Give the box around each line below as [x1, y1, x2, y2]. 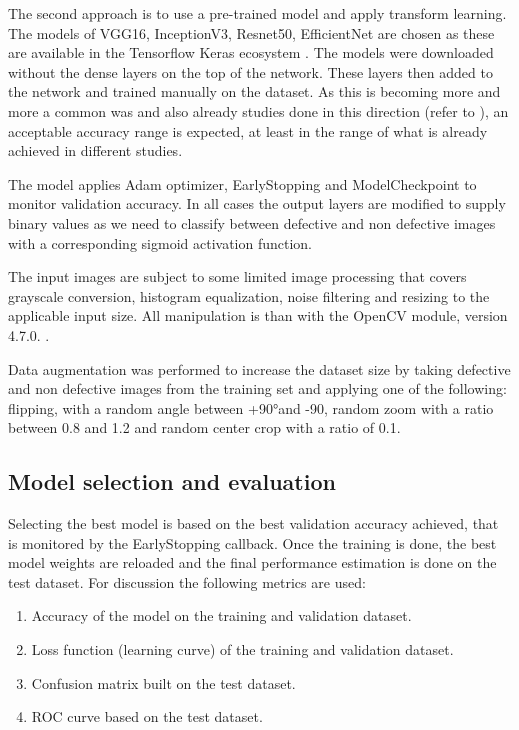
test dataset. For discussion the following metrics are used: [8, 571, 366, 592]
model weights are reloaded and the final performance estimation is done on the [8, 552, 497, 573]
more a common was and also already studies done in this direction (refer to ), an [8, 100, 509, 121]
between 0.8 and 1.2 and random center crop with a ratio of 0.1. [8, 417, 401, 438]
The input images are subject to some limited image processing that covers [8, 266, 467, 287]
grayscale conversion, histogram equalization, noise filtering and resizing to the [8, 285, 490, 306]
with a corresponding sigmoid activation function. [8, 232, 312, 253]
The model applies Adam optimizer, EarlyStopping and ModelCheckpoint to [8, 173, 477, 194]
